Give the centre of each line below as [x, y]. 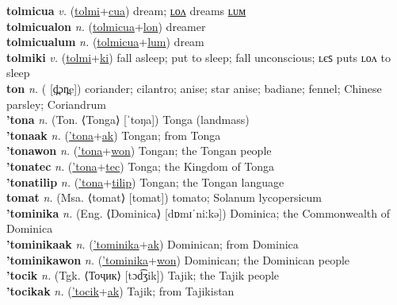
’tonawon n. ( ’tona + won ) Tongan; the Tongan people [139, 151]
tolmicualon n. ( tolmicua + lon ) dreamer [106, 26]
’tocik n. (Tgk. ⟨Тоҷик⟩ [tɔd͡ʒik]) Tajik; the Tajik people [143, 275]
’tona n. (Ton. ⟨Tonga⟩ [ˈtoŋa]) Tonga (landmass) [128, 120]
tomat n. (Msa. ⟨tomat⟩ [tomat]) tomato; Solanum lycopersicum [164, 197]
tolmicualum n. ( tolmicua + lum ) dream [105, 42]
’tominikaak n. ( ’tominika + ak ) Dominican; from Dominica [153, 243]
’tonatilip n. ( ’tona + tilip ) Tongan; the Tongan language [145, 181]
